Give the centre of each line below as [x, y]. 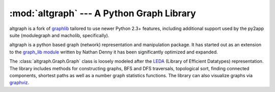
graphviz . [19, 83]
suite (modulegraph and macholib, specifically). [59, 35]
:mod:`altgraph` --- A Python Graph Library [103, 13]
